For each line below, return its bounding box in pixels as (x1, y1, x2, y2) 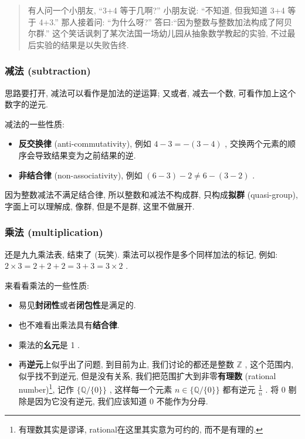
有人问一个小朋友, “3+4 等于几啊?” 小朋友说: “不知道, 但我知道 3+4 (28, 4, 285, 16)
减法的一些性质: (5, 117, 65, 130)
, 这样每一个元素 (109, 383, 172, 395)
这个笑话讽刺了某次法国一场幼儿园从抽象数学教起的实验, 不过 (52, 27, 287, 39)
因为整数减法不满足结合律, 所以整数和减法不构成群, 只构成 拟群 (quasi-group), (5, 188, 298, 201)
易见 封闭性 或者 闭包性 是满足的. (18, 299, 136, 311)
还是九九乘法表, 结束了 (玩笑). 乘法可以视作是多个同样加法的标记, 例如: (5, 248, 278, 260)
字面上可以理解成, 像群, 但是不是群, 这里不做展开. (5, 200, 195, 212)
